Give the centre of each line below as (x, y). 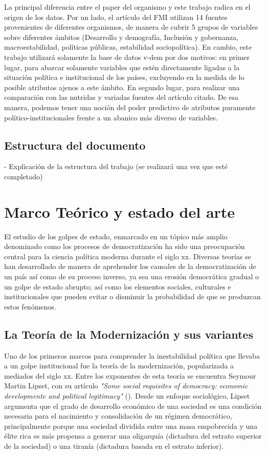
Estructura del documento (75, 145)
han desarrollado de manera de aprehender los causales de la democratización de (130, 266)
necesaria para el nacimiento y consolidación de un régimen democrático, (118, 416)
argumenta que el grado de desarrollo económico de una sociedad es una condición (133, 406)
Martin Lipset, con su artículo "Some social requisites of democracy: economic (126, 386)
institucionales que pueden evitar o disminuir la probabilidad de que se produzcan (132, 296)
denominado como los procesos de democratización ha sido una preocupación (125, 246)
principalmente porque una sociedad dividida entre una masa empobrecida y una (131, 426)
